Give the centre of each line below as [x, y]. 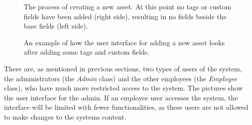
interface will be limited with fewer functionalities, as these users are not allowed [126, 107]
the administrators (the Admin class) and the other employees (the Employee [121, 78]
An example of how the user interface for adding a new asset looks [124, 42]
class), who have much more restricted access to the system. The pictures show [124, 88]
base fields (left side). [56, 26]
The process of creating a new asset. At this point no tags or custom [127, 6]
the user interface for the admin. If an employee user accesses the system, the [121, 97]
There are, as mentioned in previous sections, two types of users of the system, [123, 68]
